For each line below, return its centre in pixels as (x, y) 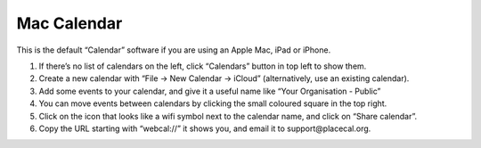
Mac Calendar (69, 23)
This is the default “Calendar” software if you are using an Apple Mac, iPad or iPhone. (174, 50)
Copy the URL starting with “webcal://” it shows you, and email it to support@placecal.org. (205, 128)
